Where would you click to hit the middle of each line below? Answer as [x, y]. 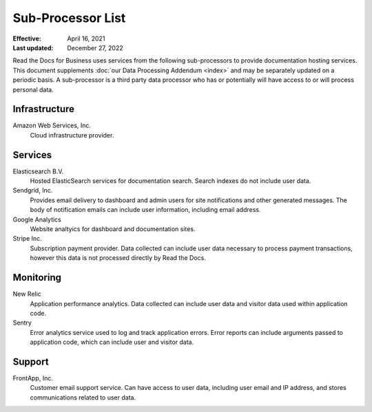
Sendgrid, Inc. [33, 191]
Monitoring [37, 278]
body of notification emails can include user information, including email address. [145, 210]
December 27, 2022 [95, 47]
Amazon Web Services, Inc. [52, 126]
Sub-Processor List [69, 18]
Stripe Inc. [28, 239]
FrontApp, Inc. [33, 378]
